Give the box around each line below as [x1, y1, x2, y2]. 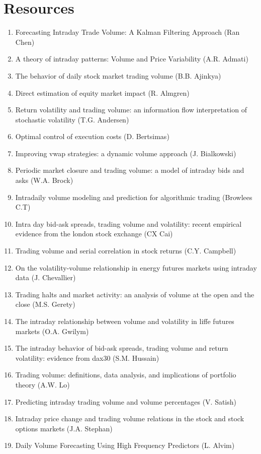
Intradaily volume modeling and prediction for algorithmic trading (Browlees [15, 191, 252, 202]
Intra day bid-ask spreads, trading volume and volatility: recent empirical [15, 218, 242, 229]
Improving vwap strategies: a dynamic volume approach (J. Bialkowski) [15, 148, 236, 158]
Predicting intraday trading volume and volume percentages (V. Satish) [15, 396, 237, 407]
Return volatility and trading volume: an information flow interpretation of [15, 104, 247, 115]
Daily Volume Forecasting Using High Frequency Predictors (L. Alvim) [15, 440, 235, 450]
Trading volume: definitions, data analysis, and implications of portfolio [15, 369, 236, 380]
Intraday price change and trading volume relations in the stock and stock [15, 413, 244, 424]
